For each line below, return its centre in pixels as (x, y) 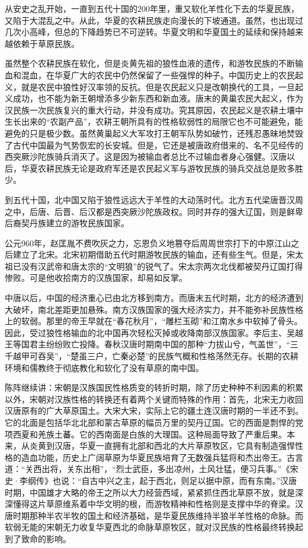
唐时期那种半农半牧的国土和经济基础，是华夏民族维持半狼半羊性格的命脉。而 (154, 515)
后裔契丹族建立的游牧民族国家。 (67, 223)
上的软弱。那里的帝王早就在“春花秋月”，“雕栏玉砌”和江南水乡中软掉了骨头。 (154, 321)
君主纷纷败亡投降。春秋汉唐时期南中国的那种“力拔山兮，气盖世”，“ (160, 344)
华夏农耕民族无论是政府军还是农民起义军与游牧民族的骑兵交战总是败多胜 (162, 168)
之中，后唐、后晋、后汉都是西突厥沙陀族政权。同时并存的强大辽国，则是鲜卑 (154, 211)
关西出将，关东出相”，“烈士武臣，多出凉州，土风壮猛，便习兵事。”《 (158, 469)
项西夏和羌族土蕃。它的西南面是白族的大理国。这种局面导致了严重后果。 (146, 434)
